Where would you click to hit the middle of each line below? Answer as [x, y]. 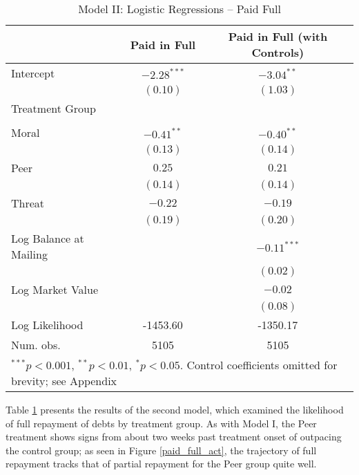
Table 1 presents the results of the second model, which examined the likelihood [175, 409]
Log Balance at [48, 238]
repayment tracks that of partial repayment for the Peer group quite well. [161, 464]
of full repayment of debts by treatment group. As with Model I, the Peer [161, 423]
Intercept [33, 73]
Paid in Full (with [278, 36]
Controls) [278, 52]
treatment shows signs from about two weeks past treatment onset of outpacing [174, 437]
